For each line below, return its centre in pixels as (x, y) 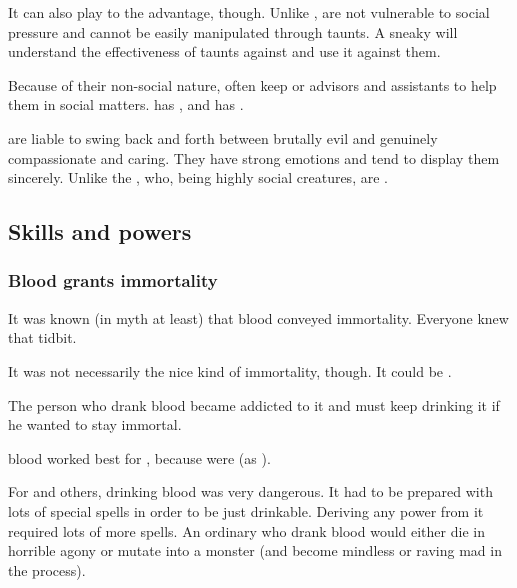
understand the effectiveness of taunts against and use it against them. (224, 51)
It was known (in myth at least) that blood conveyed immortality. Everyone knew (258, 317)
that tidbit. (42, 337)
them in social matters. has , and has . (126, 104)
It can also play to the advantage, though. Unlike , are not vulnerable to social (249, 12)
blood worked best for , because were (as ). (139, 457)
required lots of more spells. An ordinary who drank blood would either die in (246, 530)
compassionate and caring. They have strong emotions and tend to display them (254, 157)
